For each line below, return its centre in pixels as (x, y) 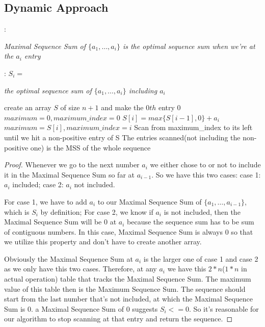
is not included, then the (202, 211)
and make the (122, 107)
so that (242, 231)
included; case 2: (38, 184)
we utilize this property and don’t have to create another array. (103, 242)
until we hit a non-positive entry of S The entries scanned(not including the (122, 137)
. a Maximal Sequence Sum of (77, 308)
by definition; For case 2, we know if (97, 211)
